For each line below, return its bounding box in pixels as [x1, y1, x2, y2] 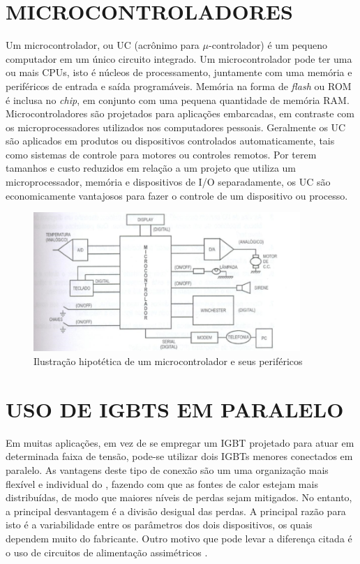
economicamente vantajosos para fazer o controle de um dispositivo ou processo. [6, 188, 348, 202]
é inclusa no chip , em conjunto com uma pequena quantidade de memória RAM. [6, 92, 350, 107]
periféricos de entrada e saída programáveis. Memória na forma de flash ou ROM [6, 78, 352, 93]
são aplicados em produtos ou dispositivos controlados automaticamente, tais [6, 133, 335, 148]
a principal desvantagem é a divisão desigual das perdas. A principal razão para [6, 503, 346, 518]
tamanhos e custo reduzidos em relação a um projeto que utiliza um [6, 161, 297, 175]
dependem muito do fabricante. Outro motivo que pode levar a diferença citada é [6, 530, 352, 545]
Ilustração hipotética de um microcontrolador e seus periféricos [33, 354, 303, 369]
